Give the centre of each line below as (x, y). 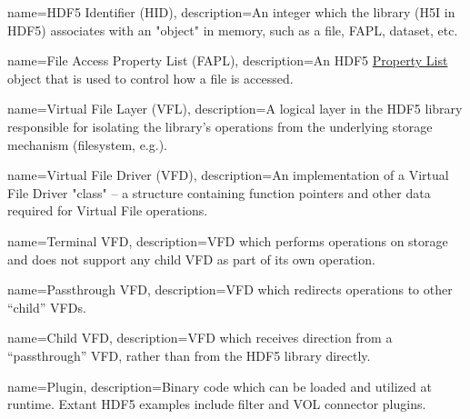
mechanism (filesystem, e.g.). (87, 144)
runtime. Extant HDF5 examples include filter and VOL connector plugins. (217, 404)
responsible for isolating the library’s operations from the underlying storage (220, 126)
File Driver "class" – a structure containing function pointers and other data (219, 192)
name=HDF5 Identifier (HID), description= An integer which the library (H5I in (231, 12)
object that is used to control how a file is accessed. (150, 78)
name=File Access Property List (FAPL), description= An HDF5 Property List (228, 60)
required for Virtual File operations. (108, 210)
